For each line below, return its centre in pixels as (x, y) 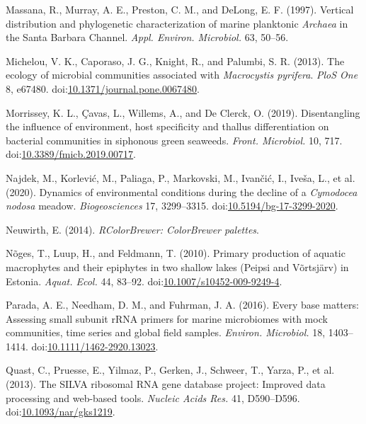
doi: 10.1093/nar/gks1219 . (61, 412)
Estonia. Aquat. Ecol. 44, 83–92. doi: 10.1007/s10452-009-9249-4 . (144, 281)
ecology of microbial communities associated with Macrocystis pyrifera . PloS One (182, 75)
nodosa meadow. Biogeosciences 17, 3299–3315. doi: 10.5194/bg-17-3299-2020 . (172, 206)
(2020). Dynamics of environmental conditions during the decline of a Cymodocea (182, 191)
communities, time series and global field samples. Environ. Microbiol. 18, (166, 332)
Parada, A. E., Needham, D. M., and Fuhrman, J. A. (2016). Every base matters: (182, 305)
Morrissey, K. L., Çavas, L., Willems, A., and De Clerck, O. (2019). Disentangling (183, 112)
